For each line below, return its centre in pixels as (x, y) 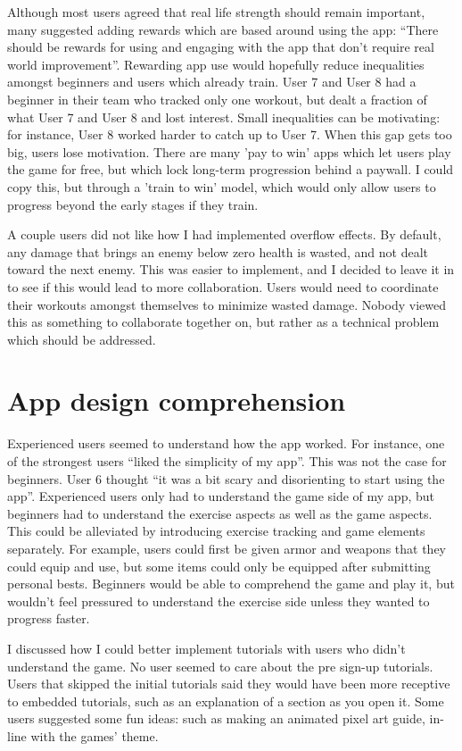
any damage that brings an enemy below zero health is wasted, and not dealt (218, 251)
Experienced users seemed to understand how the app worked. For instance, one (226, 443)
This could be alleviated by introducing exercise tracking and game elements (216, 531)
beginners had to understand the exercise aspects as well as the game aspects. (220, 513)
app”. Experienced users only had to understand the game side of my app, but (221, 496)
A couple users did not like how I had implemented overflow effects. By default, (224, 234)
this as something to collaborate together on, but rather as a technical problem (223, 322)
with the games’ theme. (95, 735)
